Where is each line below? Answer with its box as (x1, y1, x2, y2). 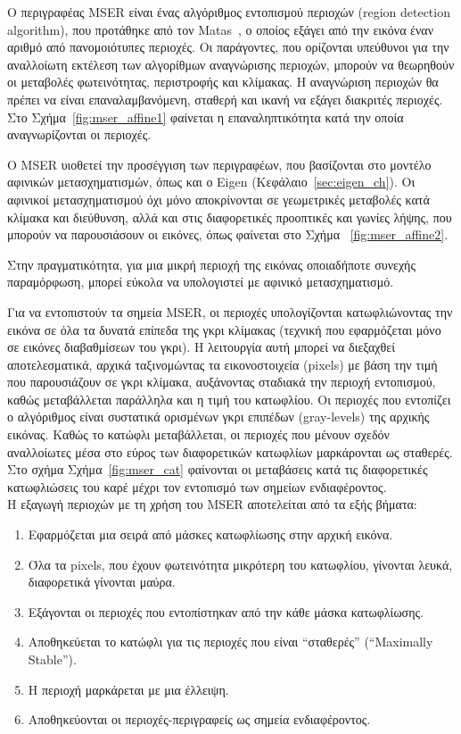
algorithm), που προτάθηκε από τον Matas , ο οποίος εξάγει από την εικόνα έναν (7, 20, 433, 38)
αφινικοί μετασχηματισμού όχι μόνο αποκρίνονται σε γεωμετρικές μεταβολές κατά (7, 189, 430, 208)
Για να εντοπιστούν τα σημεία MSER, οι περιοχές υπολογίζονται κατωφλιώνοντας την (7, 302, 453, 321)
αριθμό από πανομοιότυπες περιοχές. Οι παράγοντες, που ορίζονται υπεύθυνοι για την (7, 38, 449, 56)
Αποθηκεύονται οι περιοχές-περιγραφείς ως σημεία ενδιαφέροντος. (28, 710, 371, 729)
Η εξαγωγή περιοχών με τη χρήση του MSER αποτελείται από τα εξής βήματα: (7, 495, 417, 513)
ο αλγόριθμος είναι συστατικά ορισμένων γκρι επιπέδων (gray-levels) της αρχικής (7, 407, 430, 426)
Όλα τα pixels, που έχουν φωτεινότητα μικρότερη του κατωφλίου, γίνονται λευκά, (28, 555, 453, 573)
